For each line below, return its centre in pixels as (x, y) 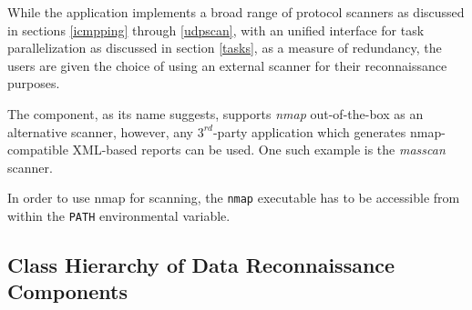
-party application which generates (309, 131)
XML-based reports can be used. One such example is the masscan (259, 150)
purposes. (34, 83)
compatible (38, 150)
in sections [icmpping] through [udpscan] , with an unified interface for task (216, 30)
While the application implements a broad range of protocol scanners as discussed (236, 12)
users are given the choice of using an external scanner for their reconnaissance (227, 65)
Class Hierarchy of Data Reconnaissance (201, 265)
